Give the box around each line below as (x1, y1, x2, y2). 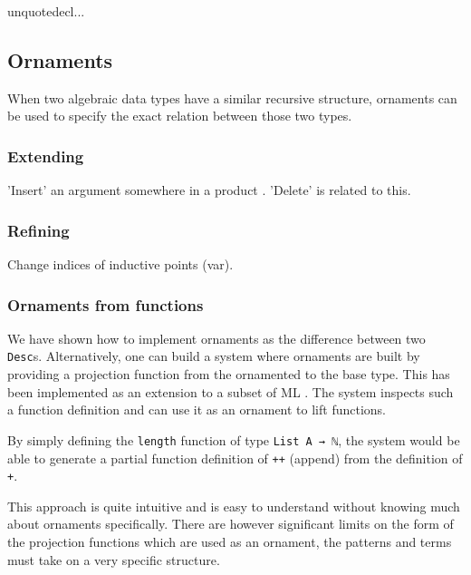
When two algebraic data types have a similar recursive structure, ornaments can (7, 88, 457, 107)
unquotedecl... (7, 2, 85, 20)
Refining (7, 219, 70, 241)
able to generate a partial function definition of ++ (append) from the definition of (7, 448, 463, 467)
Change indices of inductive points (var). (7, 255, 234, 274)
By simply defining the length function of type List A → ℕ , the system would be (7, 430, 460, 449)
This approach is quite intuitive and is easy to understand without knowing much (7, 496, 460, 515)
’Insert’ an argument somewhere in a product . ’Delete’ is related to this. (7, 180, 411, 200)
